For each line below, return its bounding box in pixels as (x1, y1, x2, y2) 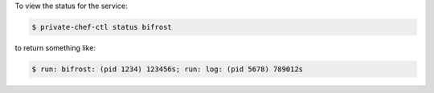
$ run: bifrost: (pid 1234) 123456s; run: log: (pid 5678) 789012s (31, 64, 304, 74)
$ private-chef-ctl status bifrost (31, 22, 172, 31)
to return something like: (14, 42, 96, 52)
